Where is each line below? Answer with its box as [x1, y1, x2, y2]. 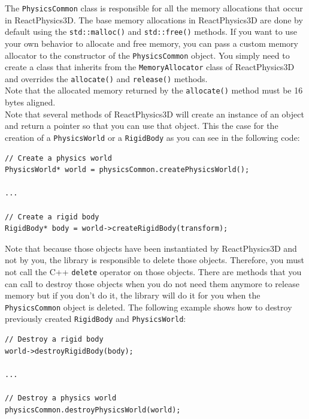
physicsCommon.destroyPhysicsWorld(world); [5, 405, 181, 414]
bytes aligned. [5, 96, 56, 108]
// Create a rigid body [5, 212, 99, 221]
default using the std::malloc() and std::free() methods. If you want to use [5, 25, 297, 38]
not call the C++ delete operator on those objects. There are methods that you [5, 265, 302, 278]
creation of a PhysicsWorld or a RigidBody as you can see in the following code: [5, 131, 300, 143]
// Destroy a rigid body [5, 335, 104, 344]
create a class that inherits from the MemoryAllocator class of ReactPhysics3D [5, 61, 295, 73]
